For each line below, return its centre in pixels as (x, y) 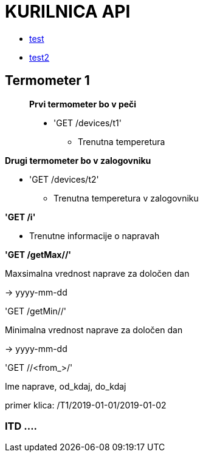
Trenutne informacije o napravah (95, 235)
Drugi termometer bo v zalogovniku (78, 160)
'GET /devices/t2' (64, 179)
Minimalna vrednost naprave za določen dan (94, 330)
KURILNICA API (68, 12)
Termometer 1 (47, 81)
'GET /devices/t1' (88, 123)
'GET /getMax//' (38, 254)
